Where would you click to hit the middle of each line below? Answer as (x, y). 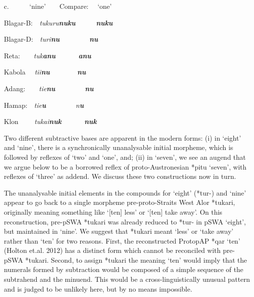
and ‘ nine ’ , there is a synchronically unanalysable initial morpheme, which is (119, 147)
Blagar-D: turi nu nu (51, 39)
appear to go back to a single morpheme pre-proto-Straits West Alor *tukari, (120, 202)
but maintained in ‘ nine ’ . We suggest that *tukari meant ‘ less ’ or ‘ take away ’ (119, 231)
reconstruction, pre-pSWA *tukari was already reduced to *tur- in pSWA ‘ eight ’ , (125, 221)
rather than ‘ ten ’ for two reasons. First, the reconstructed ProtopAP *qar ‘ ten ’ (122, 240)
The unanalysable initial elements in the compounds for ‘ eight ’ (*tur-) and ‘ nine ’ (125, 192)
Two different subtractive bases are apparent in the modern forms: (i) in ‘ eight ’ (123, 137)
